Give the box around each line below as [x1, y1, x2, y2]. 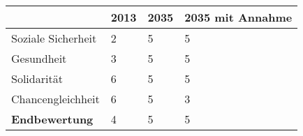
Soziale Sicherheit [11, 30, 97, 46]
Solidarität [11, 70, 63, 86]
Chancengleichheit [11, 91, 100, 107]
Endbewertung [11, 111, 94, 127]
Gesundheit [11, 50, 67, 66]
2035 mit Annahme [184, 9, 293, 25]
